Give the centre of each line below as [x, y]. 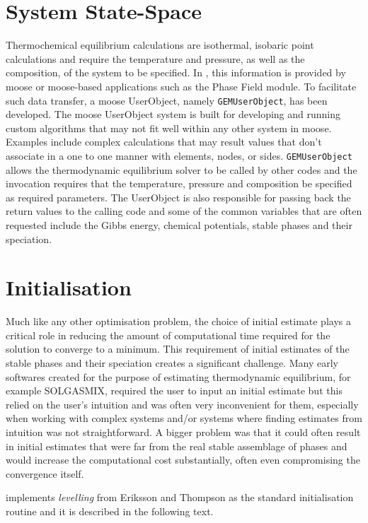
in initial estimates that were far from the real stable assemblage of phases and [177, 446]
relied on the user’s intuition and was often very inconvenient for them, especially [182, 404]
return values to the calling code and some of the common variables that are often [184, 211]
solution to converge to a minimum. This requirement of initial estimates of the [178, 349]
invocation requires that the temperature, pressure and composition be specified [179, 183]
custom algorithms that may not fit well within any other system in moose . [169, 128]
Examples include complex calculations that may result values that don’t [164, 142]
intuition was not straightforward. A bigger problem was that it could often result [183, 432]
